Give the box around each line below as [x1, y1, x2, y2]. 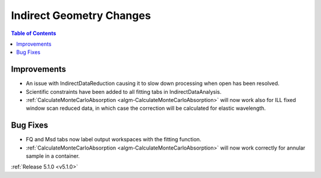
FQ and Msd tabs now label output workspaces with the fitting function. [26, 136, 202, 143]
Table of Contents [11, 30, 56, 37]
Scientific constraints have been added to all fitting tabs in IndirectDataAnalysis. [26, 88, 222, 95]
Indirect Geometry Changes [11, 9, 151, 22]
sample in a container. [26, 152, 80, 160]
